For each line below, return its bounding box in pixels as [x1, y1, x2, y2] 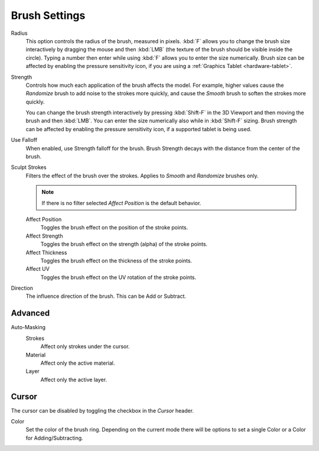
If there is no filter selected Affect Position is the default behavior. [41, 199, 201, 206]
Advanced [11, 308, 50, 319]
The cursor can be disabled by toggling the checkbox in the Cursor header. [11, 407, 194, 414]
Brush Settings [11, 9, 86, 22]
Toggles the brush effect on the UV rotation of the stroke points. [40, 274, 197, 281]
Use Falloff [11, 137, 38, 144]
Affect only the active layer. [40, 376, 108, 383]
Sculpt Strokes [11, 164, 47, 171]
